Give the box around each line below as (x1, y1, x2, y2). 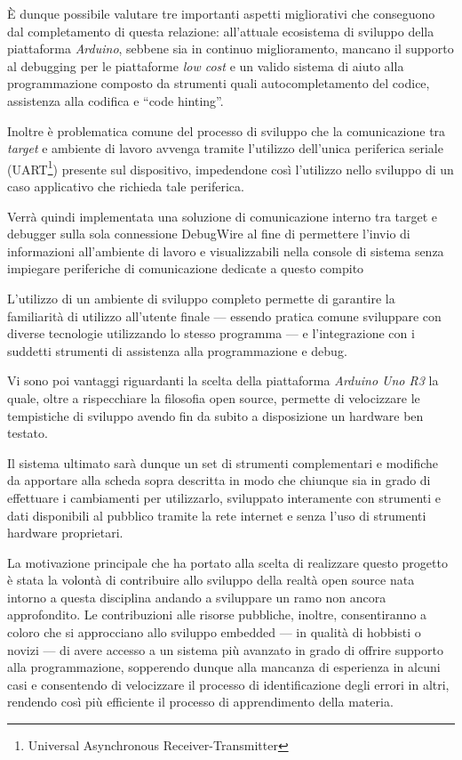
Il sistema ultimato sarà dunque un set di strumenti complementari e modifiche (7, 453, 439, 472)
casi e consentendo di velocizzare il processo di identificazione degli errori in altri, (7, 675, 450, 693)
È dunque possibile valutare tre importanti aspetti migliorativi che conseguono (7, 4, 435, 22)
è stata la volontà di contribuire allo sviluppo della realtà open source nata (7, 570, 415, 589)
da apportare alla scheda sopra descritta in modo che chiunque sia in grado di (7, 471, 431, 489)
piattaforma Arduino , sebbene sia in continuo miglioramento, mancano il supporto (7, 39, 454, 58)
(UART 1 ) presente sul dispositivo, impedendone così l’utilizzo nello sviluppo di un (7, 157, 454, 178)
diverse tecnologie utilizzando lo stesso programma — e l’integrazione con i (7, 324, 415, 343)
